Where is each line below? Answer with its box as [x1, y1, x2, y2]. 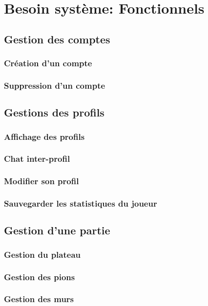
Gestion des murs [4, 293, 74, 305]
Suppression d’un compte [4, 79, 105, 91]
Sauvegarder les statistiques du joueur [4, 197, 157, 210]
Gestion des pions [4, 270, 75, 283]
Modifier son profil [4, 175, 79, 187]
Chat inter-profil [4, 153, 70, 165]
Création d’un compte [4, 57, 92, 69]
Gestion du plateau [4, 248, 81, 260]
